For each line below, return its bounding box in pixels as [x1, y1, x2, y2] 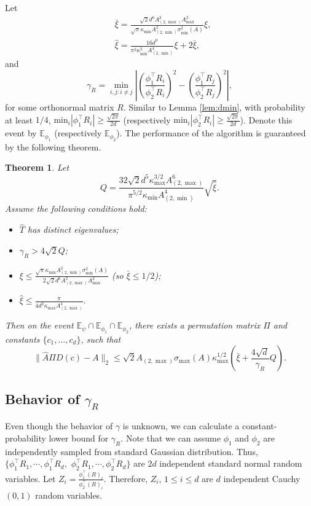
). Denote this [240, 113, 293, 126]
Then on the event [5, 319, 74, 332]
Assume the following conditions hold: [5, 202, 147, 215]
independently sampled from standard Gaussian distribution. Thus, [5, 445, 258, 457]
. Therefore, [103, 472, 148, 485]
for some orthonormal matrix [5, 100, 114, 113]
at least [5, 113, 33, 126]
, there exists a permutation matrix [128, 319, 261, 332]
